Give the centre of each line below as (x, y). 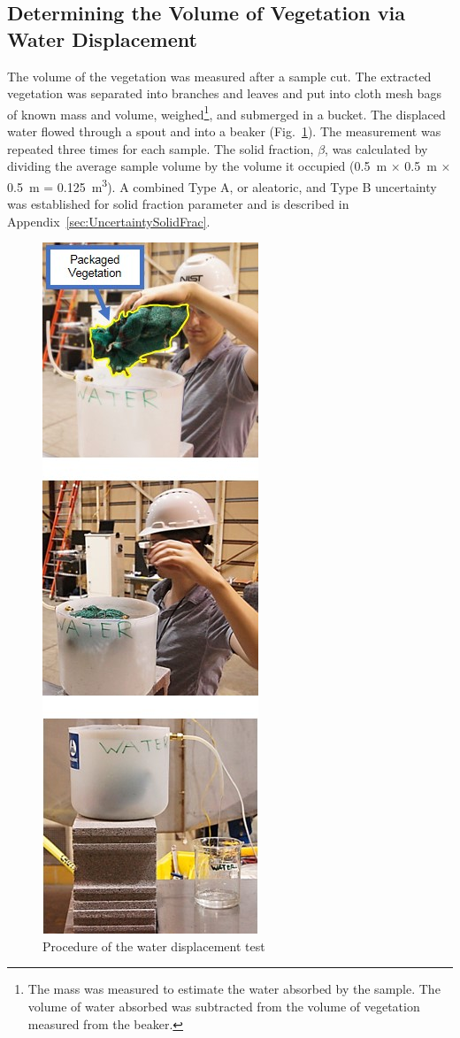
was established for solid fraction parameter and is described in (178, 204)
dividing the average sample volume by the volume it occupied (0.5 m (197, 166)
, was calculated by (376, 148)
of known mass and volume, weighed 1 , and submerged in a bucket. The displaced (226, 112)
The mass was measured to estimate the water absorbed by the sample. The (234, 989)
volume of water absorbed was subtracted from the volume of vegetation (224, 1007)
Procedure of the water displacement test (154, 946)
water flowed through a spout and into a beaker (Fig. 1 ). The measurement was (224, 131)
